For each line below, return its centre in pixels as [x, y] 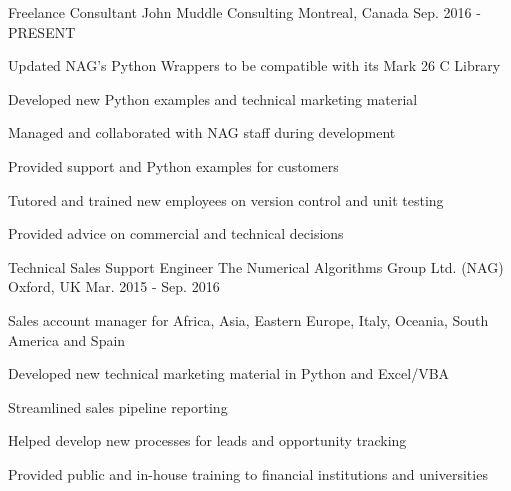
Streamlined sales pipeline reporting [118, 406]
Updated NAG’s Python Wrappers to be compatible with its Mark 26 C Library [254, 65]
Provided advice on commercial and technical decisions [176, 233]
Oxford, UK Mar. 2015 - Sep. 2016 [114, 286]
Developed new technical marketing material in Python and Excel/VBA [229, 373]
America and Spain [67, 339]
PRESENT [42, 31]
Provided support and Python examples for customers [173, 165]
